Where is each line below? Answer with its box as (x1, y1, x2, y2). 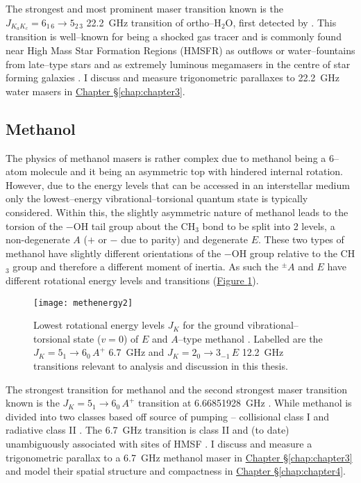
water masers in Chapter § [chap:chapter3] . (6, 83, 185, 98)
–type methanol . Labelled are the (178, 331, 323, 345)
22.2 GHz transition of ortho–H (86, 15, 221, 29)
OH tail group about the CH (73, 218, 196, 233)
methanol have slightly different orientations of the (6, 245, 221, 260)
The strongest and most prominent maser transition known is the (6, 1, 283, 15)
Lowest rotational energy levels (33, 318, 165, 332)
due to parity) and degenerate (121, 232, 249, 247)
